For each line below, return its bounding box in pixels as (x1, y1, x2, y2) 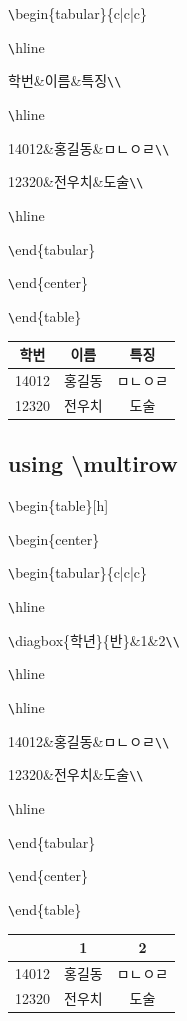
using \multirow (8, 448, 178, 479)
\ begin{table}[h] (8, 495, 109, 516)
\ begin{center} (8, 528, 100, 549)
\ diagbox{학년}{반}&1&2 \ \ (8, 629, 180, 650)
